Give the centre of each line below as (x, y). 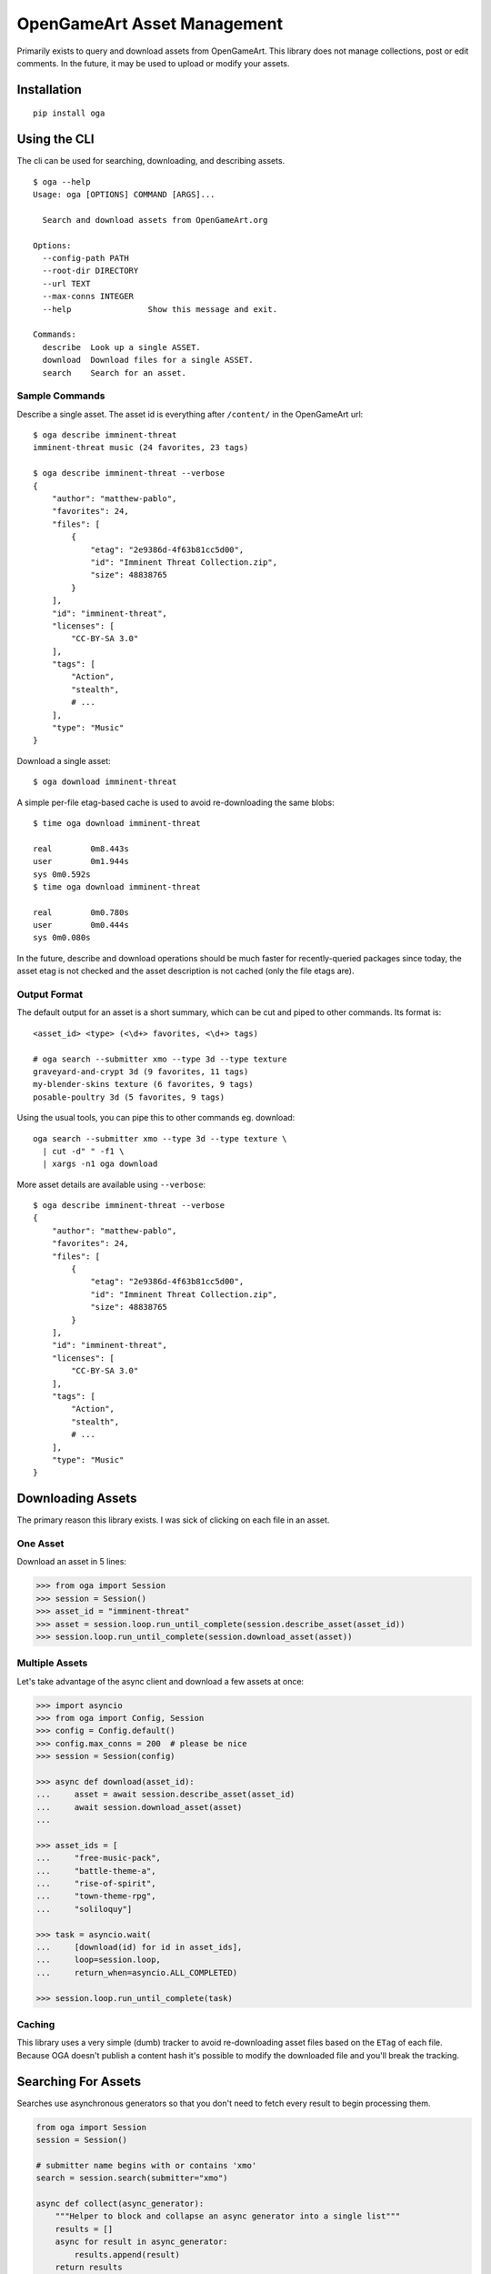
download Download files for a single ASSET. (148, 360)
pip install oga (69, 113)
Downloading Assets (77, 1499)
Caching (36, 2024)
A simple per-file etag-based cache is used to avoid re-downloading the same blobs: (176, 802)
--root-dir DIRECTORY (90, 271)
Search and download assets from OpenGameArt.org (155, 220)
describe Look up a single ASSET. (122, 347)
